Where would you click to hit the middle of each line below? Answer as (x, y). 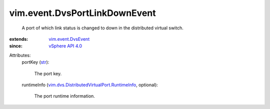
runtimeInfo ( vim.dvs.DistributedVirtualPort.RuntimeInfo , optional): (90, 85)
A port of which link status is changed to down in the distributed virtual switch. (102, 28)
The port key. (48, 73)
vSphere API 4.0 (65, 46)
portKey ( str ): (35, 62)
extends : (19, 39)
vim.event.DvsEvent (69, 39)
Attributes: (20, 55)
